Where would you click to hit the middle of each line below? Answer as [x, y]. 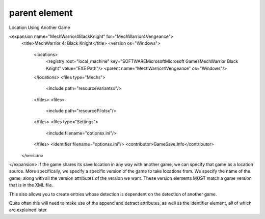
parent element [41, 13]
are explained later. [28, 210]
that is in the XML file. [31, 185]
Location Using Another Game [40, 27]
